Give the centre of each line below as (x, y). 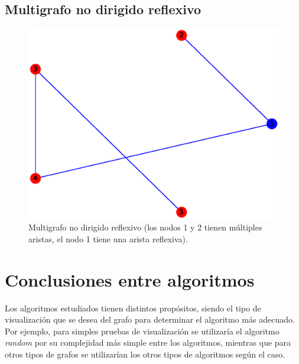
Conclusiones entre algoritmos (130, 279)
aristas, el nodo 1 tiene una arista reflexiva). (108, 238)
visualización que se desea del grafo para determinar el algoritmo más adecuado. (150, 319)
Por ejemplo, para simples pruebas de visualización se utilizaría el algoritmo (142, 331)
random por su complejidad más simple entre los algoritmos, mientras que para (148, 342)
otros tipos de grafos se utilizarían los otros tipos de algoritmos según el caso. (145, 354)
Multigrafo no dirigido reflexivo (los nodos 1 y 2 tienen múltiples (145, 227)
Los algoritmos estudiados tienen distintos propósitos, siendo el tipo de (133, 308)
